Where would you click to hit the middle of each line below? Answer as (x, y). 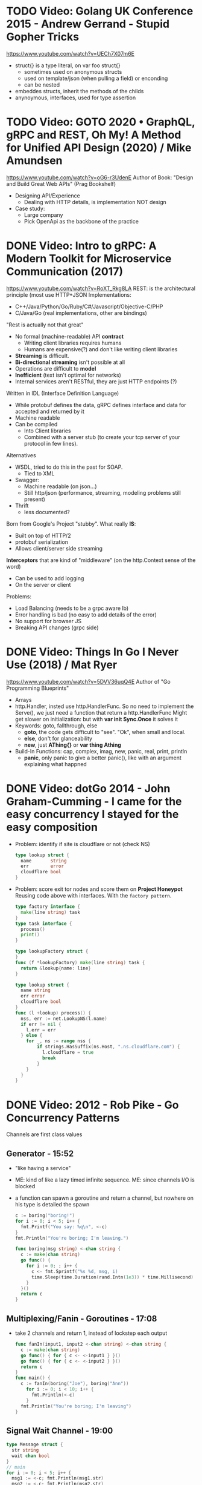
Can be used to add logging (49, 578)
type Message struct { (35, 1445)
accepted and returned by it (49, 411)
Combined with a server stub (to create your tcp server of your (102, 437)
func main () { (33, 1378)
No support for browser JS (48, 621)
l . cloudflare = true (68, 1053)
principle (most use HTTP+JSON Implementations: (69, 294)
